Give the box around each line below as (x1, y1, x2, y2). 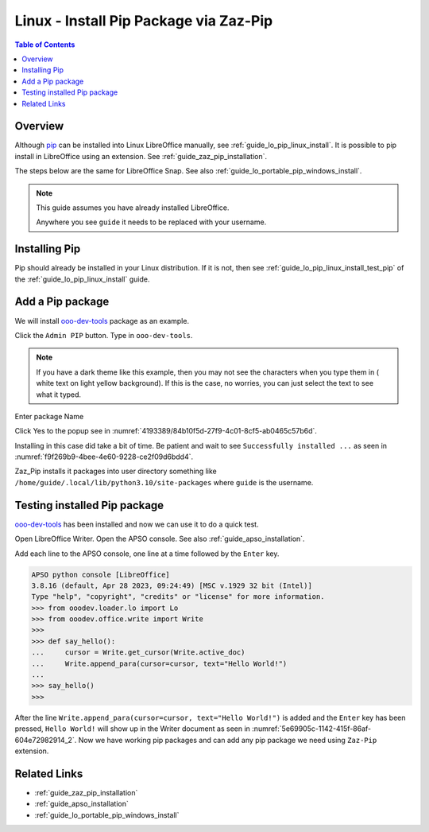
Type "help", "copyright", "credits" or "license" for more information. (31, 593, 325, 601)
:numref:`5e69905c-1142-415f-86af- (251, 724, 372, 733)
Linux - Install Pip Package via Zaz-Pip (14, 12, 273, 29)
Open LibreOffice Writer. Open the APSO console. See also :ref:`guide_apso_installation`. (14, 534, 305, 544)
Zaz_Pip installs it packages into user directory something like (14, 466, 218, 476)
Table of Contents (14, 40, 75, 49)
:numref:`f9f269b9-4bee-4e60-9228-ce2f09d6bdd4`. (14, 452, 194, 461)
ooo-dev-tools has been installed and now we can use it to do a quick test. (14, 519, 259, 529)
